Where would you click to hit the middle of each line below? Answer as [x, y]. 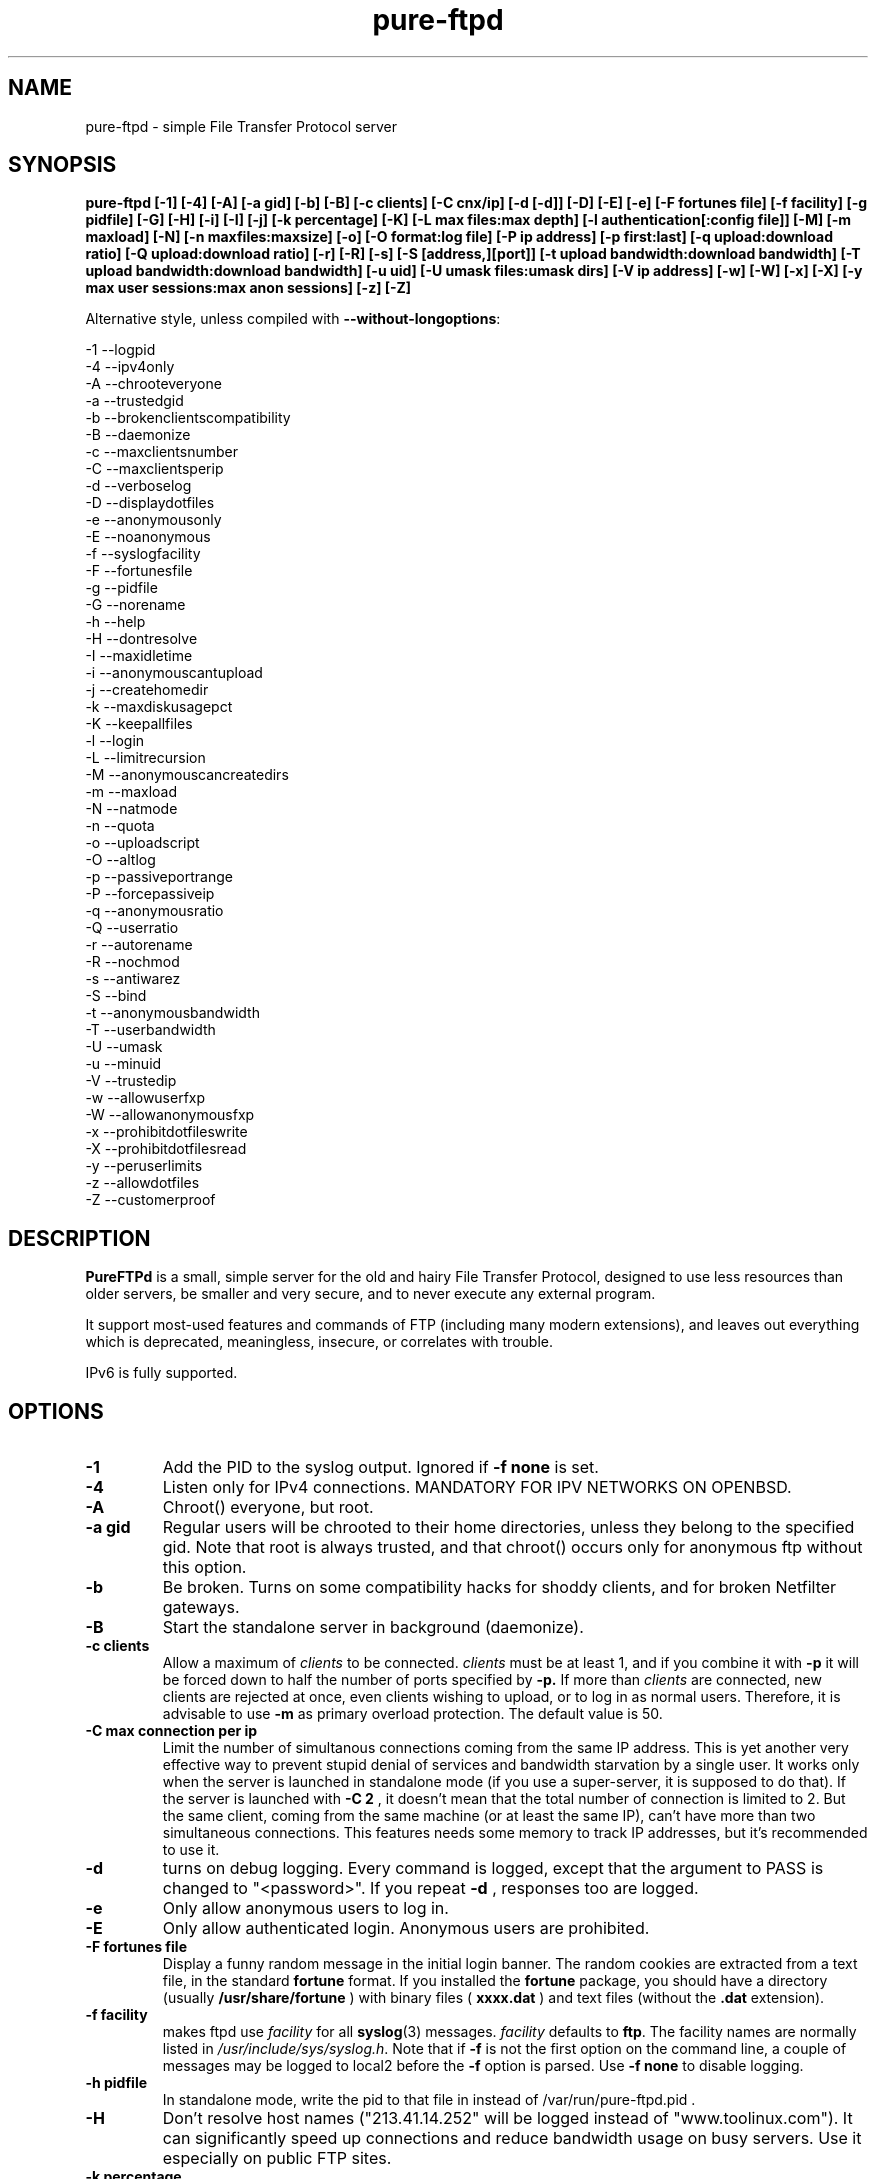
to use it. [191, 1850]
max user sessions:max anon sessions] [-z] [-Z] [248, 288]
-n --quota [120, 826]
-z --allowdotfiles [142, 1183]
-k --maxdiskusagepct [159, 707]
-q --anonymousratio [154, 911]
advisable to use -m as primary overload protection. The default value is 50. [412, 1714]
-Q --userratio [132, 928]
